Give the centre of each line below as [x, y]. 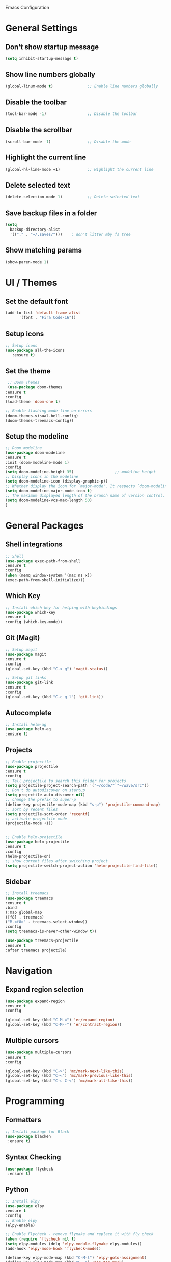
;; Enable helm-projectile [34, 837]
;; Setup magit [21, 650]
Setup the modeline [37, 436]
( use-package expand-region [35, 1001]
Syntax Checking [33, 1157]
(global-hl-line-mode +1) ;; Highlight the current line [79, 169]
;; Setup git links [26, 678]
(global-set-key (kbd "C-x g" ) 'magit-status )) [57, 669]
